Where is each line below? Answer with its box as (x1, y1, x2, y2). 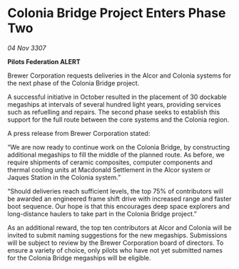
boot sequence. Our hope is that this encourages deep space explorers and (7, 201, 230, 211)
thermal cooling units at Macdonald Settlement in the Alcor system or (7, 165, 211, 174)
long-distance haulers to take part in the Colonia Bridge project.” (7, 209, 198, 218)
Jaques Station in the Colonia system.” (7, 173, 121, 181)
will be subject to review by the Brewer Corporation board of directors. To (7, 238, 224, 247)
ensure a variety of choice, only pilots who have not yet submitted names (7, 246, 223, 254)
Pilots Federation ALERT (7, 57, 81, 65)
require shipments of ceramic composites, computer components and (7, 158, 213, 167)
